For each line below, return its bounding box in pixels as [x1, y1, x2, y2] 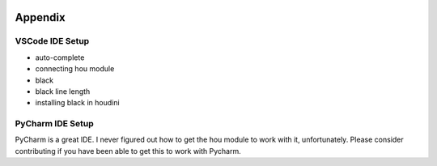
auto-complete [35, 53, 85, 62]
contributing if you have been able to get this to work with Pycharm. [15, 146, 242, 155]
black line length [35, 86, 91, 96]
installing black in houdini [35, 98, 121, 108]
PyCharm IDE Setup [15, 118, 94, 130]
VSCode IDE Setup [15, 36, 90, 47]
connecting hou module [35, 64, 115, 74]
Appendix [15, 11, 66, 24]
